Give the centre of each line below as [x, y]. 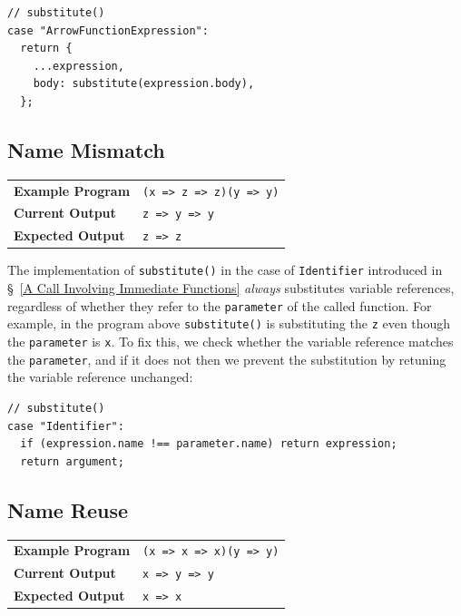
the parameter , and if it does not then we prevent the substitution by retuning [227, 359]
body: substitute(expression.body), [144, 84]
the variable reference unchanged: [100, 377]
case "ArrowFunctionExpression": [108, 30]
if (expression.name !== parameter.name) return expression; [209, 444]
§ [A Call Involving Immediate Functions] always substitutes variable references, [231, 288]
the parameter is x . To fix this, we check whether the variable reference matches [230, 342]
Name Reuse [68, 509]
